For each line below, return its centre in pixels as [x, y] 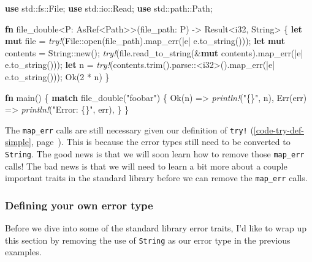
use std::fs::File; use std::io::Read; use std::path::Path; [109, 8]
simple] [18, 142]
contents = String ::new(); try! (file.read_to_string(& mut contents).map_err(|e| [154, 52]
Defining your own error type [79, 205]
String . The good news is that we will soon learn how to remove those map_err [155, 154]
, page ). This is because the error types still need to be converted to [161, 142]
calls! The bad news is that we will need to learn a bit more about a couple [146, 166]
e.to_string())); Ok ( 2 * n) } [57, 76]
